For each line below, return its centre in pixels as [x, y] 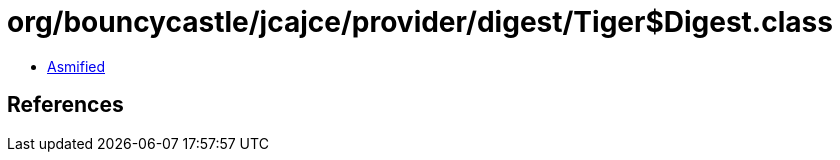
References [65, 105]
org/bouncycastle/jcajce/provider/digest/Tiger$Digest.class [420, 22]
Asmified [76, 66]
